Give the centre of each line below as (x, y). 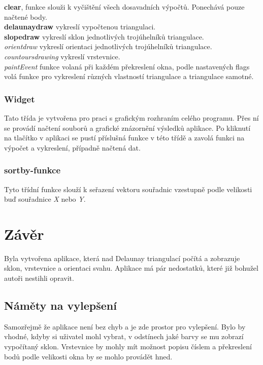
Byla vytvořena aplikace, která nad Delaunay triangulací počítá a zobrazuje (122, 258)
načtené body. (26, 16)
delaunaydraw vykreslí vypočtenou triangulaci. (80, 27)
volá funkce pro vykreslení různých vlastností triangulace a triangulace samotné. (129, 76)
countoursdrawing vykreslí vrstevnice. (62, 56)
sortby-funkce (32, 170)
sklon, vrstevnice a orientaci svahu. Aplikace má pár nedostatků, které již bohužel (131, 268)
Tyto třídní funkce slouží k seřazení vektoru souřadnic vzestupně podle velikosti (128, 189)
